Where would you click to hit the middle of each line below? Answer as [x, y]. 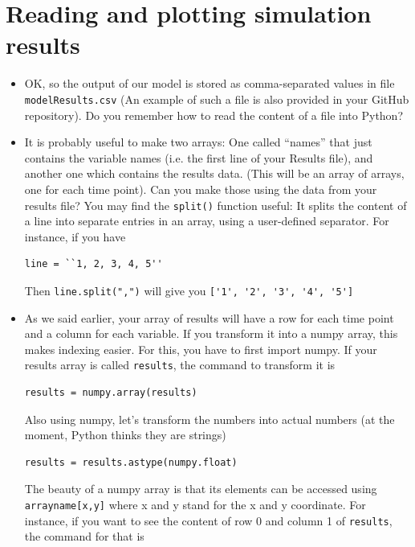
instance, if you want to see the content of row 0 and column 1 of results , [208, 520]
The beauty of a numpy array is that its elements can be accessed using [201, 489]
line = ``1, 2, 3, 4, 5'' [94, 264]
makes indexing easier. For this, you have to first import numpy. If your [201, 349]
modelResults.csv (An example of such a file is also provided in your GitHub [217, 99]
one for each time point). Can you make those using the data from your [201, 189]
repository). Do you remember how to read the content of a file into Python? [214, 115]
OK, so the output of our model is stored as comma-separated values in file [210, 83]
